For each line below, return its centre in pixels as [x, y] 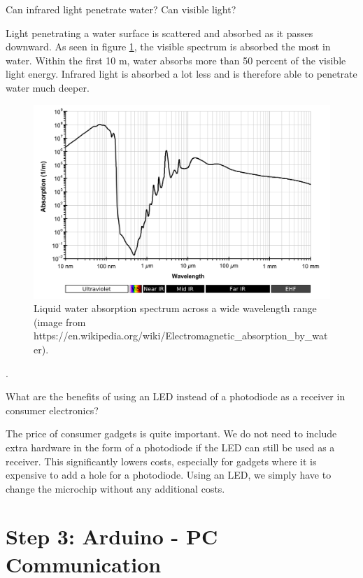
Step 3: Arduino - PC [112, 536]
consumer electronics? [52, 410]
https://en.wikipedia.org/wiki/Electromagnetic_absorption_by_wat [181, 336]
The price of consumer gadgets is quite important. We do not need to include [171, 433]
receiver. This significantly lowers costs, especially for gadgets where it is [161, 461]
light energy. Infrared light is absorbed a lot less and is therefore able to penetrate [181, 74]
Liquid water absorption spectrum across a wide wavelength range [175, 308]
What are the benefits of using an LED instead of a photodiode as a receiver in [176, 396]
